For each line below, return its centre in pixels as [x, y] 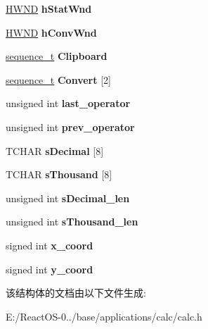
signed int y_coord [50, 269]
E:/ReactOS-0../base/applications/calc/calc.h [104, 316]
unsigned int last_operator [68, 103]
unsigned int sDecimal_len [68, 198]
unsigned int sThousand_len [72, 222]
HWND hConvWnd [51, 32]
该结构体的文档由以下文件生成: [76, 293]
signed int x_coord [50, 245]
